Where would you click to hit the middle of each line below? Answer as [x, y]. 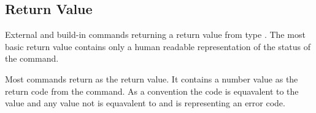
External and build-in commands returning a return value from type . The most [155, 35]
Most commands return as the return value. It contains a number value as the [152, 78]
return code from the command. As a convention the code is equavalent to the [152, 91]
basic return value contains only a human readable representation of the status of [158, 46]
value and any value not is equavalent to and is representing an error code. [145, 103]
